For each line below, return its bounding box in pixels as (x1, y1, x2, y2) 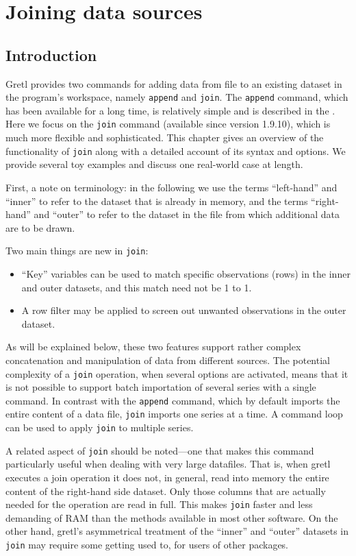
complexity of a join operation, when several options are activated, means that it (5, 366, 348, 380)
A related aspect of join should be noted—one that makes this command (5, 443, 314, 457)
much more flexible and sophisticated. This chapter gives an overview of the (5, 130, 324, 145)
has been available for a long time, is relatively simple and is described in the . (5, 103, 335, 117)
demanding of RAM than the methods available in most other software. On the (5, 510, 338, 524)
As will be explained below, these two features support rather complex (5, 339, 301, 354)
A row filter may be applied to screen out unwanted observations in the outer (21, 303, 346, 317)
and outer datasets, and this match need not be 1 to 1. (21, 280, 252, 294)
